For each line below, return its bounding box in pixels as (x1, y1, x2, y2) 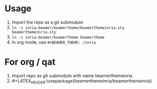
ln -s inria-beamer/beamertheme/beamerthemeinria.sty (11, 25, 125, 30)
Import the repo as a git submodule (11, 19, 83, 25)
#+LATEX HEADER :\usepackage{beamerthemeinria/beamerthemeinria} (11, 78, 152, 85)
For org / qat (4, 57, 56, 68)
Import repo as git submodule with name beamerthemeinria (11, 72, 132, 79)
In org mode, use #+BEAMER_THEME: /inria (11, 39, 96, 45)
